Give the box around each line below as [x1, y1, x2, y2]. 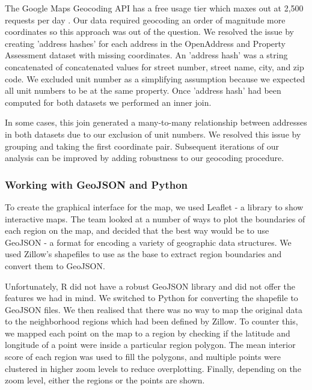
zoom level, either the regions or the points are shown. [5, 374, 205, 386]
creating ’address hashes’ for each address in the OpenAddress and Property [5, 37, 286, 49]
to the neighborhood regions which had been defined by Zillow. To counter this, [5, 315, 298, 328]
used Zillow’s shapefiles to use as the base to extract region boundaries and [5, 248, 282, 260]
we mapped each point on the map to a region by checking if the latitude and [5, 326, 290, 339]
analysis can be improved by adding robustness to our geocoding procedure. [5, 151, 284, 164]
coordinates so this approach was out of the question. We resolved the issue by [5, 25, 294, 38]
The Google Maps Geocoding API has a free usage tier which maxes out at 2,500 [5, 2, 304, 14]
